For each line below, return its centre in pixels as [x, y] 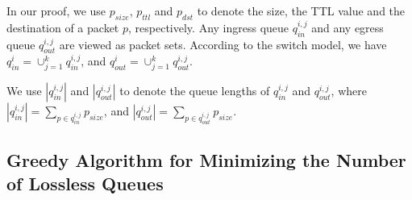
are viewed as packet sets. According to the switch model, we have [223, 44]
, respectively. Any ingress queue [209, 27]
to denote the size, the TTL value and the [301, 10]
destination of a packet [63, 27]
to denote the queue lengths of [195, 91]
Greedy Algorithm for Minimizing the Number [206, 159]
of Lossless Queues [85, 183]
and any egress [347, 27]
